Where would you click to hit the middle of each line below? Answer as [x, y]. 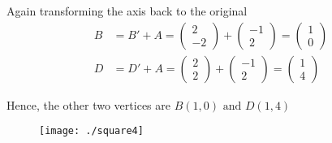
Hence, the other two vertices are [88, 104]
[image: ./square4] [91, 131]
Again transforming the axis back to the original [127, 11]
